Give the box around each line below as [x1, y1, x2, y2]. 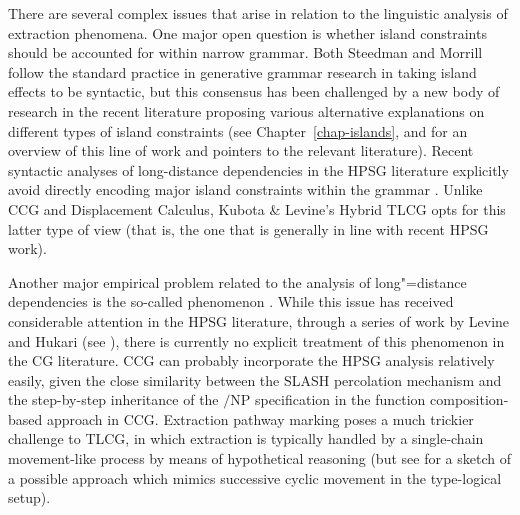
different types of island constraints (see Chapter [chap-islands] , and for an [8, 120, 468, 141]
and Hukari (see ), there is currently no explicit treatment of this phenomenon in [8, 330, 505, 351]
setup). [8, 487, 51, 508]
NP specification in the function [230, 389, 426, 410]
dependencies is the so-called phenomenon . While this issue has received [8, 291, 454, 312]
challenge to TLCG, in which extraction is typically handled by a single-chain [8, 428, 484, 449]
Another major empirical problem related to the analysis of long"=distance [8, 271, 467, 292]
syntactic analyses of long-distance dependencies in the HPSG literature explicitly [8, 159, 509, 180]
